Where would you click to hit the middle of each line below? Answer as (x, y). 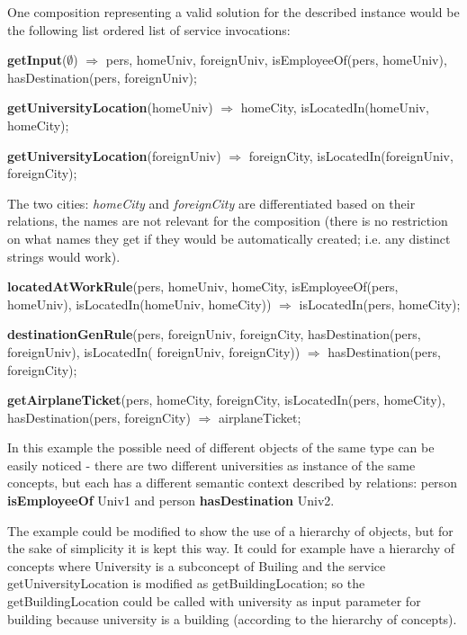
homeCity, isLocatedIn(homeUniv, (335, 107)
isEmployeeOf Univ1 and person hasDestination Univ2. (171, 501)
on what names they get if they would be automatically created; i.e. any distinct (229, 238)
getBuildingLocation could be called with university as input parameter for (214, 601)
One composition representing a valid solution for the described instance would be (233, 12)
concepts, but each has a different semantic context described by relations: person (232, 483)
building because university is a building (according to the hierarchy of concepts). (232, 618)
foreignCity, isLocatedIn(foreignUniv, (351, 155)
